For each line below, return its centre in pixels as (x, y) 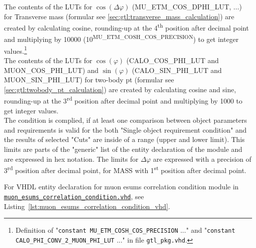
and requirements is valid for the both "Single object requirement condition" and (125, 129)
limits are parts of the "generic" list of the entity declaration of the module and (123, 149)
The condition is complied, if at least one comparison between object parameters (126, 120)
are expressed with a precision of (202, 159)
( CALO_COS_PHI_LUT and (173, 60)
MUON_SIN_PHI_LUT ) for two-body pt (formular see (89, 80)
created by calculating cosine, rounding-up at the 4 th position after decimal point (127, 27)
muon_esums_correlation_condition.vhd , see (74, 196)
